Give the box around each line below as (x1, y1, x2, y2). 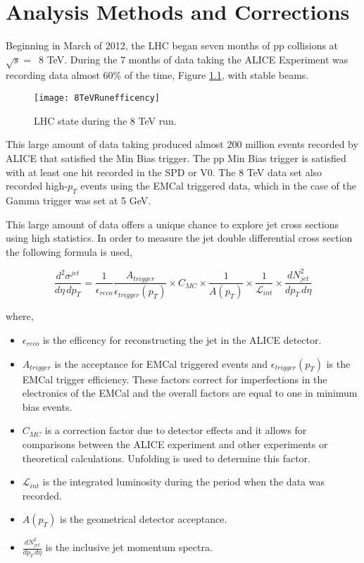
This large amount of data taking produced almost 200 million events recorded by (6, 137, 358, 151)
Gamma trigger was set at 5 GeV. (6, 192, 151, 207)
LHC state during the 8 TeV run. (34, 113, 177, 128)
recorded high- (6, 178, 68, 193)
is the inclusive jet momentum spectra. (45, 540, 213, 555)
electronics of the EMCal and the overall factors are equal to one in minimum (22, 385, 358, 400)
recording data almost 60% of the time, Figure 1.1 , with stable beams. (6, 68, 309, 82)
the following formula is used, (6, 244, 132, 259)
